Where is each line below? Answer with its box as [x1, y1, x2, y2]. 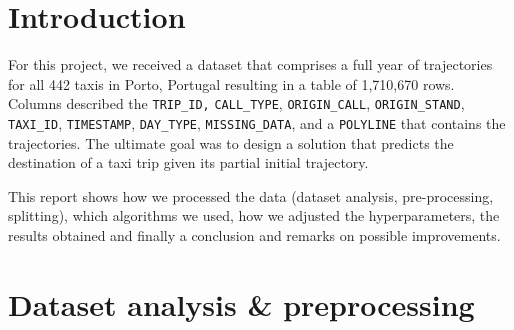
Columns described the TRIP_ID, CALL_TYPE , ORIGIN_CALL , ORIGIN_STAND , [8, 93, 465, 114]
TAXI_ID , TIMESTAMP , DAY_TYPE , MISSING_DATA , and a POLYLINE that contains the [8, 112, 506, 133]
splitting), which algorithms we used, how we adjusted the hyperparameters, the [8, 205, 500, 226]
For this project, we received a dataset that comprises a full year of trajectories [8, 54, 493, 75]
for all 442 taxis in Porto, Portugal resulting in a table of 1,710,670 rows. [8, 73, 455, 94]
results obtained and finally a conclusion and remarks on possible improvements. [8, 225, 501, 245]
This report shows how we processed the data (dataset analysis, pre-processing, [8, 185, 494, 206]
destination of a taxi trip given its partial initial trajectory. [8, 152, 369, 173]
